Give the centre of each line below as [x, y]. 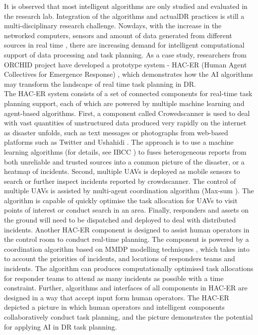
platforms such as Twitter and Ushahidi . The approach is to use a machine [119, 142]
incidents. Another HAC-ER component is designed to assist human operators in [127, 229]
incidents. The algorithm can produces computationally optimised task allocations [129, 268]
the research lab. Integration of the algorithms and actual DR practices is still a [124, 16]
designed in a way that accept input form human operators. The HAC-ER [117, 297]
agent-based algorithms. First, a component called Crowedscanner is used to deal [127, 113]
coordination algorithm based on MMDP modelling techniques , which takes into [127, 249]
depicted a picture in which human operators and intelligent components [114, 307]
